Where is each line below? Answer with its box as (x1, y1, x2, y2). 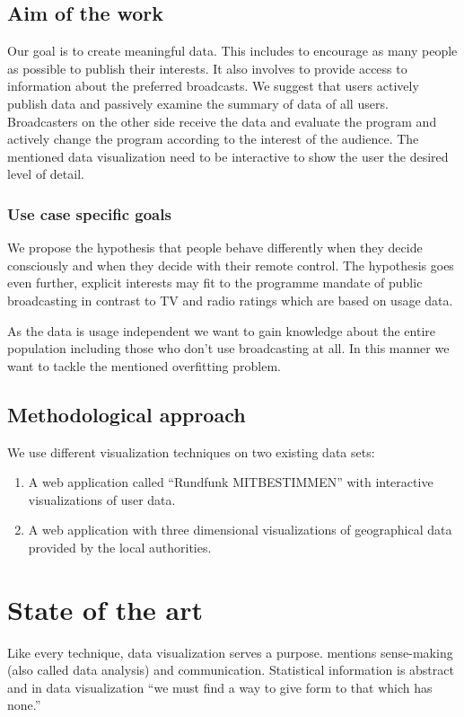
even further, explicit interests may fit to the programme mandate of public (7, 273, 423, 292)
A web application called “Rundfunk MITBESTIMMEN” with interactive (28, 473, 433, 491)
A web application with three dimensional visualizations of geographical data (28, 520, 452, 539)
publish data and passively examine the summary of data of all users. (7, 93, 389, 112)
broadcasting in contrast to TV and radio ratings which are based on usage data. (7, 290, 453, 309)
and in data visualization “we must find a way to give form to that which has (7, 677, 433, 696)
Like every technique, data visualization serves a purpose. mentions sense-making (7, 642, 453, 661)
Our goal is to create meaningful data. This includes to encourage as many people (7, 41, 458, 60)
